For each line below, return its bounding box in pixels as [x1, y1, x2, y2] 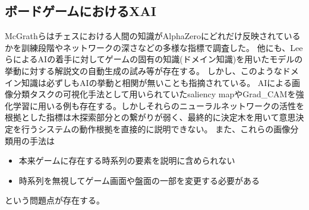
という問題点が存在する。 [5, 194, 105, 206]
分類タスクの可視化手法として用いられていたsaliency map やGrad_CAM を [12, 88, 296, 100]
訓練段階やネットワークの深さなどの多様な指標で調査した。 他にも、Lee [21, 41, 303, 53]
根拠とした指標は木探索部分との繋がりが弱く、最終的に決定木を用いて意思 [5, 111, 296, 123]
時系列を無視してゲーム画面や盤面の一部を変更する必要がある [18, 174, 260, 186]
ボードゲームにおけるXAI [5, 2, 157, 20]
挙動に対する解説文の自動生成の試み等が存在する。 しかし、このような [5, 64, 282, 77]
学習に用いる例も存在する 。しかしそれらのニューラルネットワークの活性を [12, 99, 304, 112]
